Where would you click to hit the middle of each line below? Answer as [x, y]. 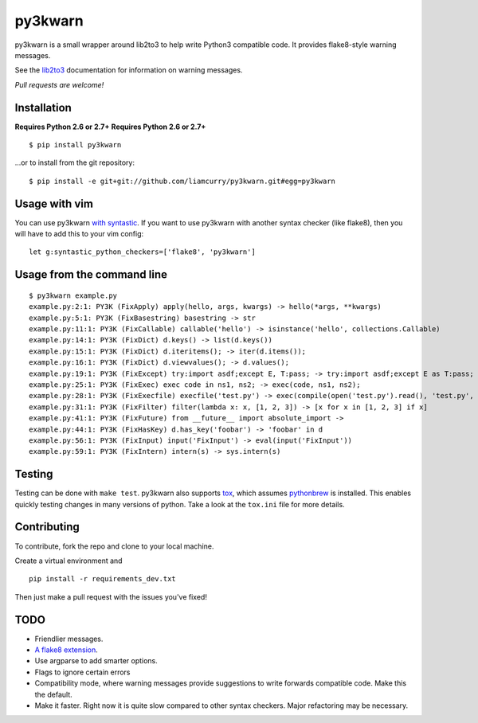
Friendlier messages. [69, 639]
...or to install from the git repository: [75, 162]
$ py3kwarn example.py [73, 295]
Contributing [47, 527]
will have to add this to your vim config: [79, 234]
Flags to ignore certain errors [82, 672]
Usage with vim [54, 203]
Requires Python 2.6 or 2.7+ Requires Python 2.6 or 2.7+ [110, 127]
